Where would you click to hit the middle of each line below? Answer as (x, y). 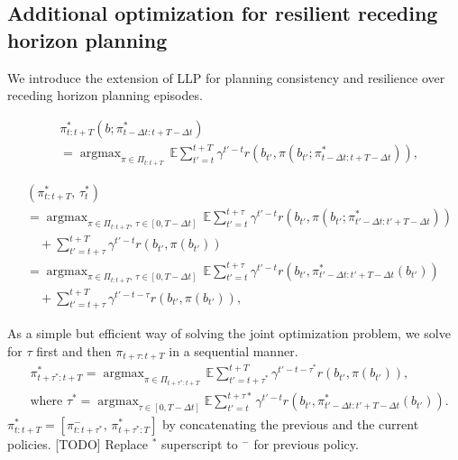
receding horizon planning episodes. (105, 95)
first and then (74, 351)
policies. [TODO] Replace (78, 444)
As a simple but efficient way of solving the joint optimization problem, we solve (229, 333)
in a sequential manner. (234, 351)
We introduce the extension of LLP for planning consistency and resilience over (226, 77)
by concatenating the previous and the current (291, 424)
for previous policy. (306, 444)
